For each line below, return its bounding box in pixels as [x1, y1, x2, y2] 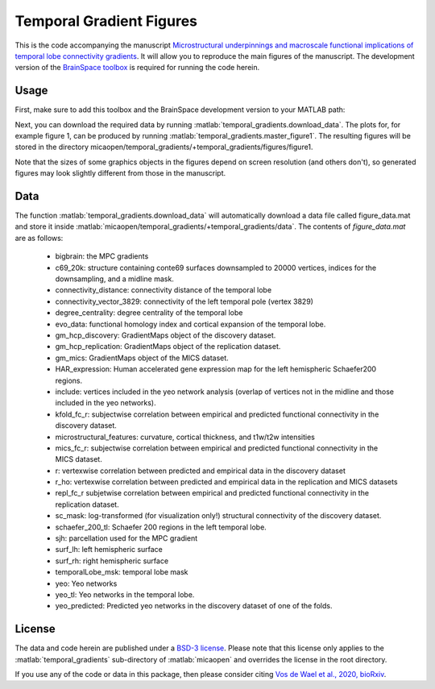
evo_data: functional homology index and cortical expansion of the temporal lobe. [55, 319, 326, 329]
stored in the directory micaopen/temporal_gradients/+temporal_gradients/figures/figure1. [14, 142, 313, 152]
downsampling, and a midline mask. [55, 274, 175, 284]
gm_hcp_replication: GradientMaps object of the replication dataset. [55, 342, 281, 351]
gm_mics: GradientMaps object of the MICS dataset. [55, 353, 229, 363]
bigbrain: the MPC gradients [55, 251, 149, 261]
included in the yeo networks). [55, 398, 156, 408]
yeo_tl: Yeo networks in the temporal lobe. [55, 589, 195, 600]
